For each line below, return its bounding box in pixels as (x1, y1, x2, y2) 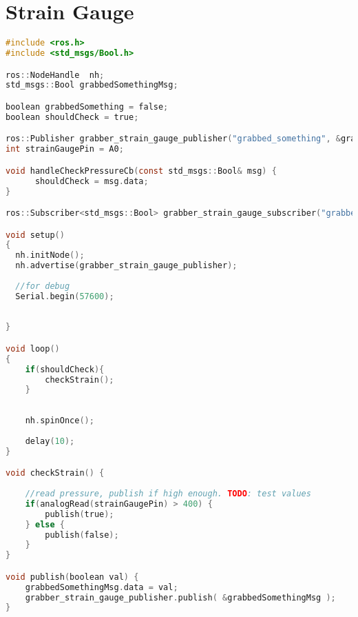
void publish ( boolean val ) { (6, 572, 139, 582)
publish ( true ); (45, 509, 114, 519)
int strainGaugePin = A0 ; (6, 144, 124, 154)
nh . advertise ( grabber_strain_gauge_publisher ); (15, 261, 238, 271)
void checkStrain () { (6, 468, 105, 478)
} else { (25, 519, 65, 529)
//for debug (15, 281, 70, 291)
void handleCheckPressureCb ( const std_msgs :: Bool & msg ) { (6, 165, 277, 176)
